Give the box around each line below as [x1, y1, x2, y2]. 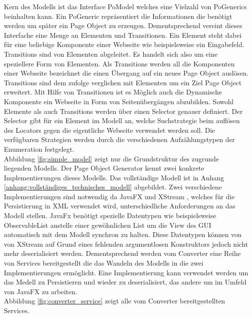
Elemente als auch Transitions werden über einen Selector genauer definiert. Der [4, 106, 243, 116]
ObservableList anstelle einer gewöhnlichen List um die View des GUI [4, 220, 212, 230]
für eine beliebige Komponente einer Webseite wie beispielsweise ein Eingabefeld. [4, 39, 244, 49]
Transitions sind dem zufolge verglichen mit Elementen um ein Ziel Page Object [4, 77, 242, 87]
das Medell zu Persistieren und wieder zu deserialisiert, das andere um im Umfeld [4, 277, 247, 287]
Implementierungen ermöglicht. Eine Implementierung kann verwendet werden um [4, 267, 249, 277]
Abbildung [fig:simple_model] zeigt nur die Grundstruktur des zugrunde [4, 153, 219, 163]
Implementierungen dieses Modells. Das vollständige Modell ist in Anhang [4, 172, 224, 182]
